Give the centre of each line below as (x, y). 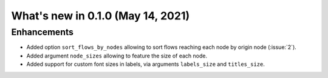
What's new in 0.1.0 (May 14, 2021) (101, 16)
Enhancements (43, 32)
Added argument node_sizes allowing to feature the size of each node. (117, 56)
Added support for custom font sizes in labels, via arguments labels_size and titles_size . (146, 64)
